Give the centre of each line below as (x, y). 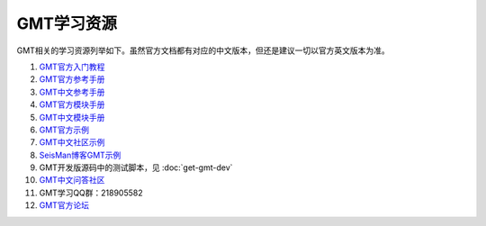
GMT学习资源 (67, 23)
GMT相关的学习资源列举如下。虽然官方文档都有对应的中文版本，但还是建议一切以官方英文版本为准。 (203, 50)
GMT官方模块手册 (72, 104)
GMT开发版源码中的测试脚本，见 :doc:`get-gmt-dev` (136, 167)
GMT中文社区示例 (72, 142)
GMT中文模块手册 (72, 117)
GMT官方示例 (64, 130)
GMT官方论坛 (64, 205)
